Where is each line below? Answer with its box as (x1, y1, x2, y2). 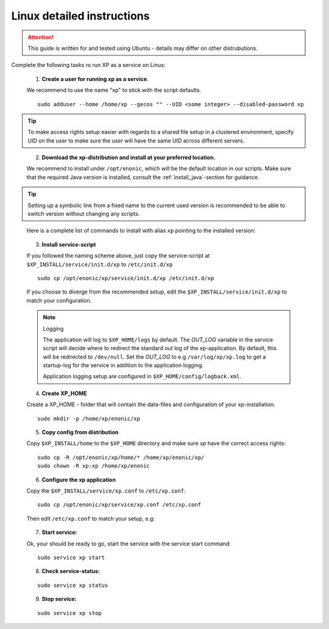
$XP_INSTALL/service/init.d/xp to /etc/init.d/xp (26, 261, 173, 268)
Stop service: (41, 596, 77, 603)
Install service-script (41, 241, 96, 248)
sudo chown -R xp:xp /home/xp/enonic (37, 463, 150, 469)
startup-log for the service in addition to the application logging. (43, 362, 204, 369)
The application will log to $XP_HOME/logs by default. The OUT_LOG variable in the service (43, 336, 274, 343)
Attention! (27, 33, 54, 41)
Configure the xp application (41, 476, 116, 483)
